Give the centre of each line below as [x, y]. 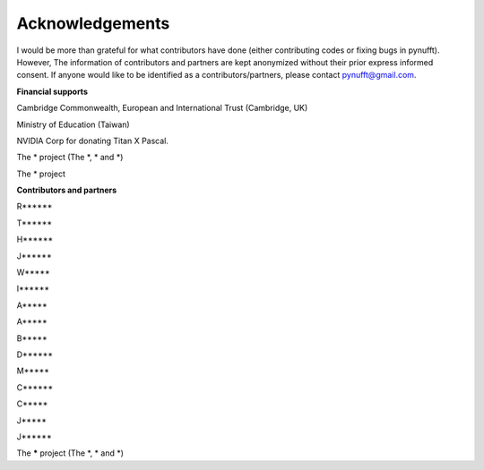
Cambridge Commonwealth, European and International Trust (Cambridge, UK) [162, 108]
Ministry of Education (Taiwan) [73, 124]
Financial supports [52, 91]
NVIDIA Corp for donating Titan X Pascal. [93, 141]
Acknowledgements [93, 23]
